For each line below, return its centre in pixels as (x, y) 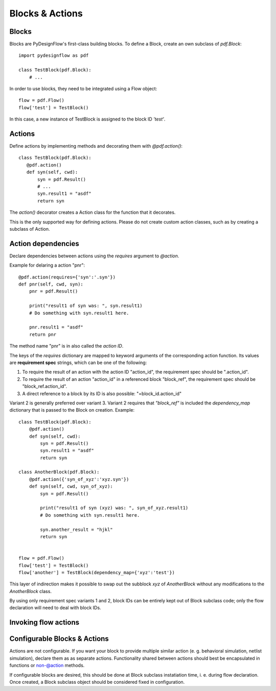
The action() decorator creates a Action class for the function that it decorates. (93, 212)
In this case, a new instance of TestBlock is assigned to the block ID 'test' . (87, 119)
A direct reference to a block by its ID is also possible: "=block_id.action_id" (102, 393)
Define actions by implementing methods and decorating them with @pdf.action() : (96, 146)
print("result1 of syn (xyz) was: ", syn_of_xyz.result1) (114, 508)
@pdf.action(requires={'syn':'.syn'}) (67, 277)
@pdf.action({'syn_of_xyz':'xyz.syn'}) (79, 479)
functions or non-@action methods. (47, 665)
